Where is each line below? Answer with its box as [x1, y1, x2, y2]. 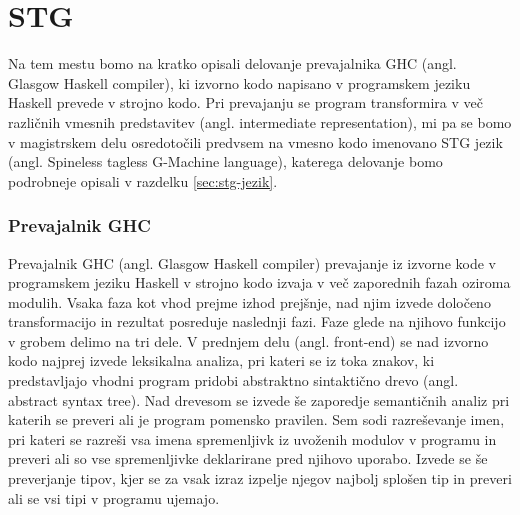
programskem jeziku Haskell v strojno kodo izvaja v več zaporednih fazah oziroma [8, 272, 511, 293]
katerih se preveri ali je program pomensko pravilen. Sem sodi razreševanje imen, [8, 409, 505, 430]
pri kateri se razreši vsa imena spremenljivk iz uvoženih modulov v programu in [8, 428, 497, 449]
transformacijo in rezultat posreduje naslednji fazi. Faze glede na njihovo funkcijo [8, 311, 506, 332]
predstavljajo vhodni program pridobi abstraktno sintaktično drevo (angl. [8, 370, 459, 391]
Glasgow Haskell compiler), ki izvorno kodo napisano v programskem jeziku [8, 72, 471, 93]
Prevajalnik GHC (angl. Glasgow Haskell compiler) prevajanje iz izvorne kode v [8, 252, 496, 273]
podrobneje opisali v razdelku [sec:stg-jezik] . [8, 170, 278, 191]
